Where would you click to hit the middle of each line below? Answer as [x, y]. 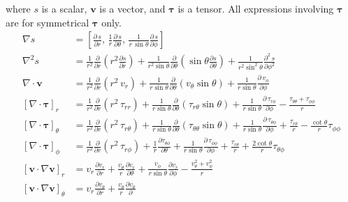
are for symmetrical [48, 22]
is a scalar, [64, 8]
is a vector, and [132, 8]
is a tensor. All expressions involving [256, 8]
